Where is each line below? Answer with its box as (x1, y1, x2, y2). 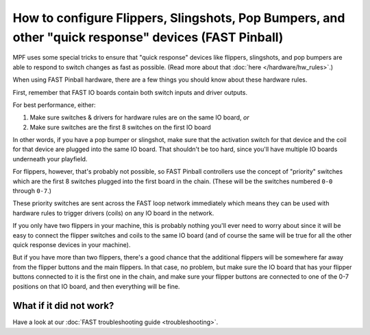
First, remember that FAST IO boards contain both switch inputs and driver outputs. (12, 88, 248, 96)
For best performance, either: (12, 100, 96, 109)
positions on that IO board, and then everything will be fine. (12, 282, 180, 290)
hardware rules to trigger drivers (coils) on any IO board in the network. (12, 209, 214, 217)
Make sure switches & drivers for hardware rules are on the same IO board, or (29, 113, 249, 122)
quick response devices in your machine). (12, 240, 131, 249)
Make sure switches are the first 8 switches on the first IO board (29, 123, 212, 131)
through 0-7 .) (12, 187, 51, 195)
